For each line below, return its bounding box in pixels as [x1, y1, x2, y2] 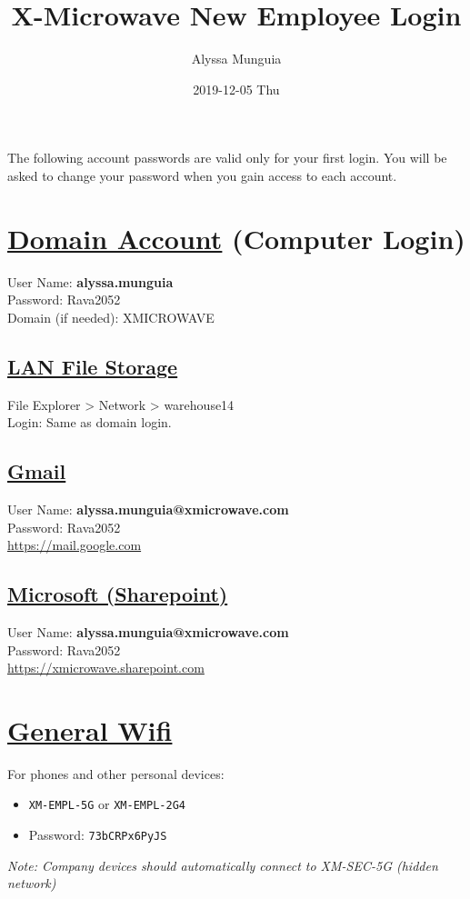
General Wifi [7, 711, 173, 748]
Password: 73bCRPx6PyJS [28, 825, 167, 844]
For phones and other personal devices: [7, 764, 225, 783]
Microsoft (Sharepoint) [7, 580, 228, 608]
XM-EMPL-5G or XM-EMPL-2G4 [28, 794, 185, 814]
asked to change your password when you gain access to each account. [7, 165, 397, 185]
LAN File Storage [7, 352, 178, 380]
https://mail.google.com [7, 535, 142, 554]
